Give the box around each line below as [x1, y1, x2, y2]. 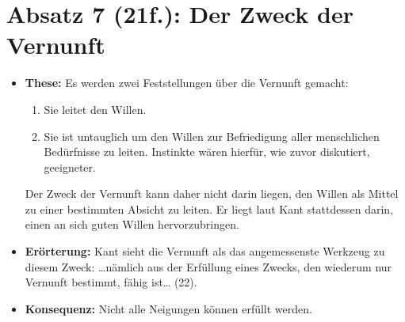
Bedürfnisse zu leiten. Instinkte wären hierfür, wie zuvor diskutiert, [44, 143, 370, 160]
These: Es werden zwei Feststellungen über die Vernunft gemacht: [25, 74, 349, 91]
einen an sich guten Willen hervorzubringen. [25, 216, 239, 233]
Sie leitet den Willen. [44, 100, 147, 117]
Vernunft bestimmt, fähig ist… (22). [25, 274, 197, 290]
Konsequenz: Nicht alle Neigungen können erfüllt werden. [25, 300, 312, 316]
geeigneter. [44, 158, 96, 175]
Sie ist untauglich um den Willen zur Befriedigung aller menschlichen [44, 127, 380, 144]
